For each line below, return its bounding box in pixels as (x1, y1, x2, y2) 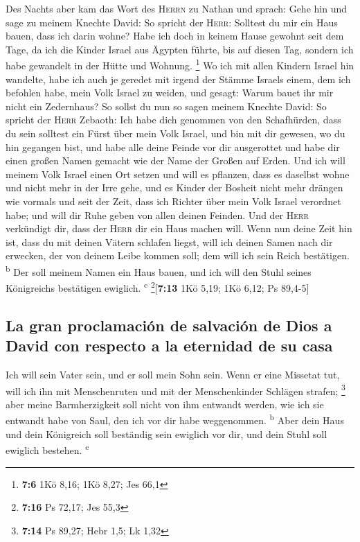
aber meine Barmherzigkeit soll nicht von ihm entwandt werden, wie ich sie (6, 396, 324, 411)
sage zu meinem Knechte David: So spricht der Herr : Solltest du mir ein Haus (6, 15, 338, 29)
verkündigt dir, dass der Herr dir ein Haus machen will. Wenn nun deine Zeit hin (6, 221, 352, 236)
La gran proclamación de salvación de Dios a (6, 314, 332, 335)
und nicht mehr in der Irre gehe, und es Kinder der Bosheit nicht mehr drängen (6, 180, 343, 195)
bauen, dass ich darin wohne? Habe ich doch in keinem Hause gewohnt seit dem (6, 28, 344, 43)
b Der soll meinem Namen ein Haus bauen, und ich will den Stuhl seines (6, 262, 312, 279)
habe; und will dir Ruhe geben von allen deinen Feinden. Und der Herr (6, 207, 309, 222)
